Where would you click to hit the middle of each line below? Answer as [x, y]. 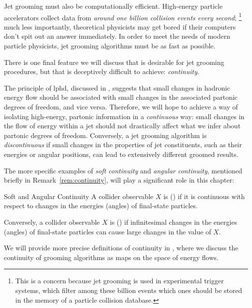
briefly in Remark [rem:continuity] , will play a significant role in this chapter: [119, 180]
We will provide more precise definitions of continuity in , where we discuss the [121, 248]
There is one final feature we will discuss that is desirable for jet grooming [114, 62]
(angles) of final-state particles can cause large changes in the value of [108, 231]
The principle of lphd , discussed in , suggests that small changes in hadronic [117, 87]
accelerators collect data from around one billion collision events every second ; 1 [123, 16]
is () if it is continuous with [204, 196]
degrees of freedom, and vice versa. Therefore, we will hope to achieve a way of [121, 107]
